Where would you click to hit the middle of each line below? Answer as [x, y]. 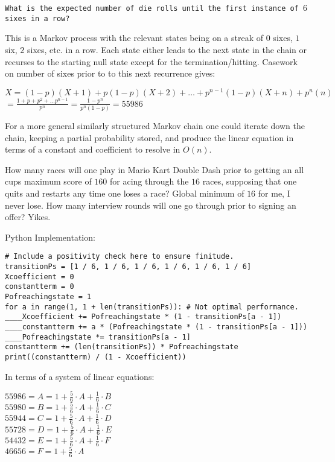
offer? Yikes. [28, 217]
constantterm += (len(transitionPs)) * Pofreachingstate [122, 347]
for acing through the [149, 181]
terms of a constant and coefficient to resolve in [93, 149]
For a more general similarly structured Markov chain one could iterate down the [155, 125]
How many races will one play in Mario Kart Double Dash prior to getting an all [155, 169]
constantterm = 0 [40, 287]
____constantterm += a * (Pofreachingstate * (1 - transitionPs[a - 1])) [156, 327]
